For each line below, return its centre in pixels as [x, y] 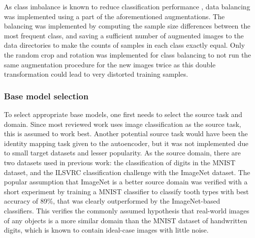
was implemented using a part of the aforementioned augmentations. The [114, 16]
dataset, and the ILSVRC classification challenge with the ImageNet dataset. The [127, 172]
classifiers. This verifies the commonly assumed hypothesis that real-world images [127, 210]
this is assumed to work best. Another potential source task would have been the [126, 134]
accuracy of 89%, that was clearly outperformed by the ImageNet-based [112, 201]
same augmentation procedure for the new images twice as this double [110, 64]
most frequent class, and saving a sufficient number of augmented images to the [124, 35]
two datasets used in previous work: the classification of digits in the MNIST [120, 162]
